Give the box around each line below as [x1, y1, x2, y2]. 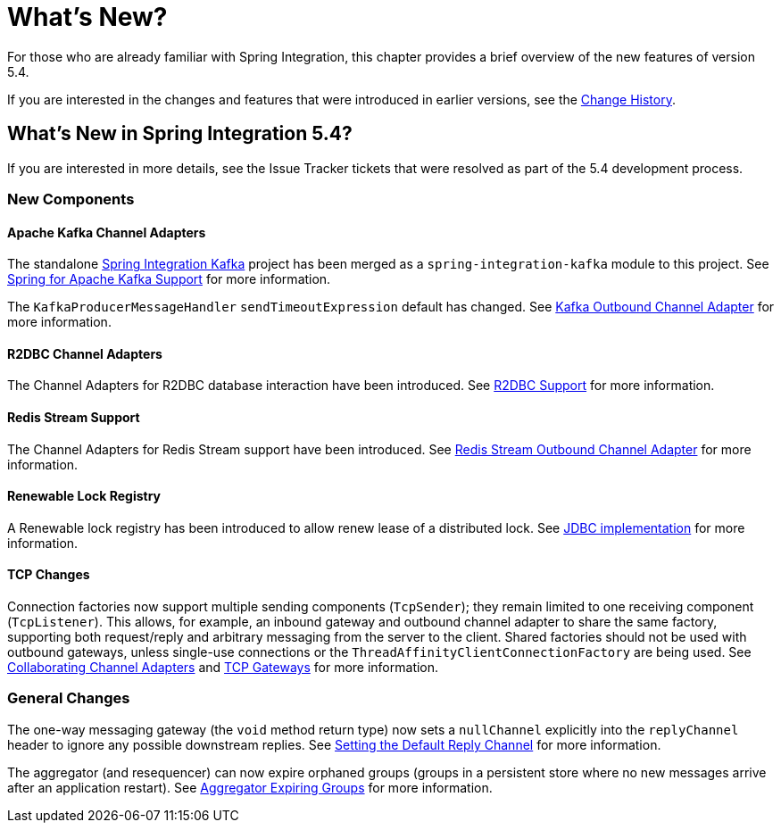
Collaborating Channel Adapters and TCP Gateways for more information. [7, 660, 439, 676]
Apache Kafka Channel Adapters [7, 224, 206, 240]
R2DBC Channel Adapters [7, 345, 162, 361]
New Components [7, 189, 135, 208]
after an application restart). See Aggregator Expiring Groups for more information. [7, 779, 493, 795]
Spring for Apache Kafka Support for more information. [7, 271, 331, 287]
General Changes [7, 689, 130, 708]
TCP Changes [7, 567, 90, 583]
